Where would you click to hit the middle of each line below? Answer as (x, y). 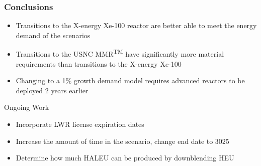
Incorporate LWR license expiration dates (80, 124)
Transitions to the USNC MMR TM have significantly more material (120, 53)
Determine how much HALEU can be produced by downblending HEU (125, 158)
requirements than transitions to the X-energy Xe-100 (99, 63)
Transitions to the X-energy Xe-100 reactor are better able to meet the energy (136, 25)
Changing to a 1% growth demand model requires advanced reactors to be (130, 80)
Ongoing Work (27, 107)
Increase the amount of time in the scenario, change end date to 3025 (122, 141)
